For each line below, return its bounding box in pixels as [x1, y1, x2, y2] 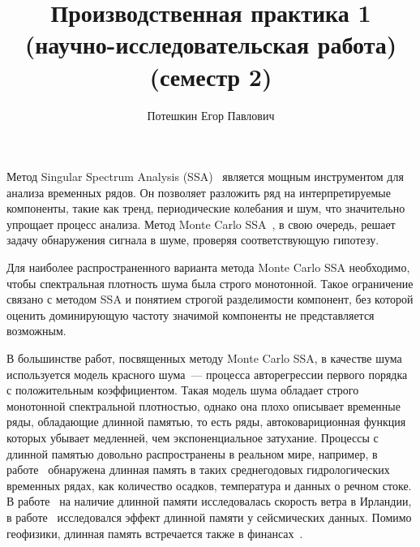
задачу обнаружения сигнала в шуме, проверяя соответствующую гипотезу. [6, 231, 379, 248]
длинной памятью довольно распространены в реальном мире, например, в [6, 445, 378, 462]
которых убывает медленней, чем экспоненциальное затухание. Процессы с [6, 429, 379, 446]
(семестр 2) [149, 59, 272, 93]
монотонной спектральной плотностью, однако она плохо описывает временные [6, 397, 401, 414]
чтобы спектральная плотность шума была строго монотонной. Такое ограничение [6, 274, 414, 291]
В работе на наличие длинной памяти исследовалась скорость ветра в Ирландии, [6, 493, 412, 510]
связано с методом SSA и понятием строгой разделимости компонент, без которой [6, 291, 414, 308]
